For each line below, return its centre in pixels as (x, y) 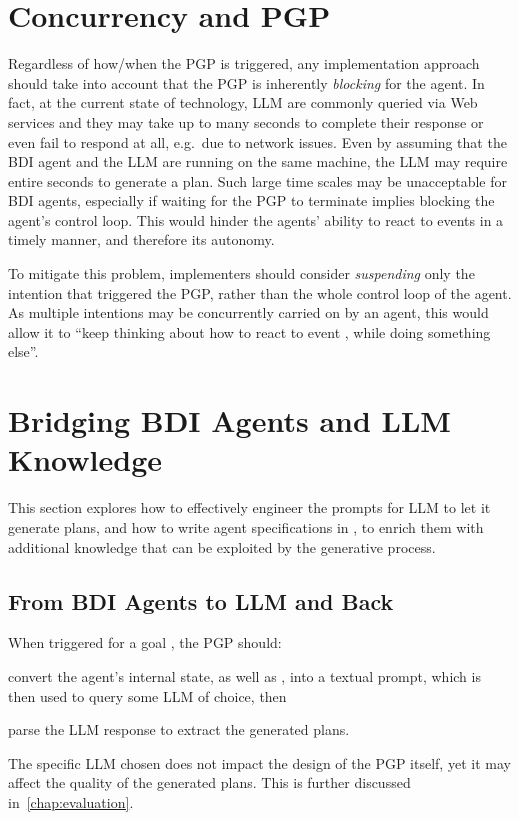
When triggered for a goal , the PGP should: (145, 642)
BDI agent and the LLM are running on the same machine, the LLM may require (258, 161)
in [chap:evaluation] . (71, 801)
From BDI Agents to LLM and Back (201, 600)
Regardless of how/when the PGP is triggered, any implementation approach (244, 63)
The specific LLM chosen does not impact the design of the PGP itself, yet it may (259, 762)
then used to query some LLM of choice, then (147, 695)
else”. (23, 351)
